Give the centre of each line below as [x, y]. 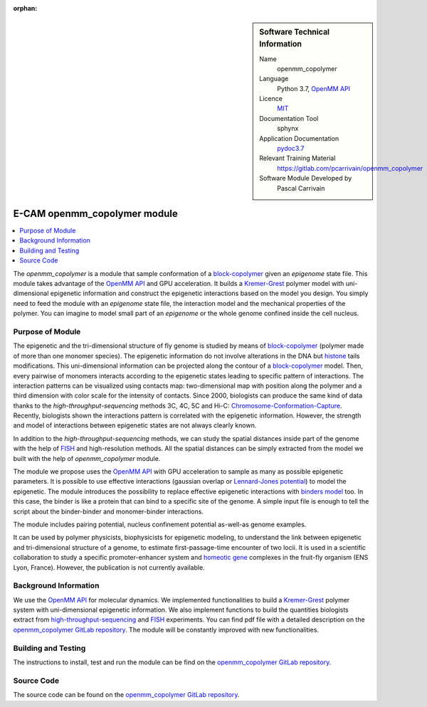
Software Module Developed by [306, 179]
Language [274, 79]
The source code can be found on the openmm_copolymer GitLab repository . [126, 695]
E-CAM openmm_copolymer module [95, 214]
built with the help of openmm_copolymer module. [87, 458]
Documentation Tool [289, 118]
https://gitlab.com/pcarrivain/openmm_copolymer [350, 168]
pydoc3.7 [291, 149]
